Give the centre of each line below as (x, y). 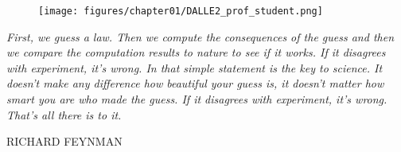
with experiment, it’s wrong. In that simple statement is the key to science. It (195, 67)
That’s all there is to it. (64, 114)
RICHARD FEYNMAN (64, 141)
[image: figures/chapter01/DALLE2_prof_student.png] (181, 11)
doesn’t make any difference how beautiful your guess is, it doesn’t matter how (195, 83)
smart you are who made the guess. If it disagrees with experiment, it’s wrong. (197, 99)
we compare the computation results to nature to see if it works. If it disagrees (196, 52)
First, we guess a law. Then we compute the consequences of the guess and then (200, 36)
